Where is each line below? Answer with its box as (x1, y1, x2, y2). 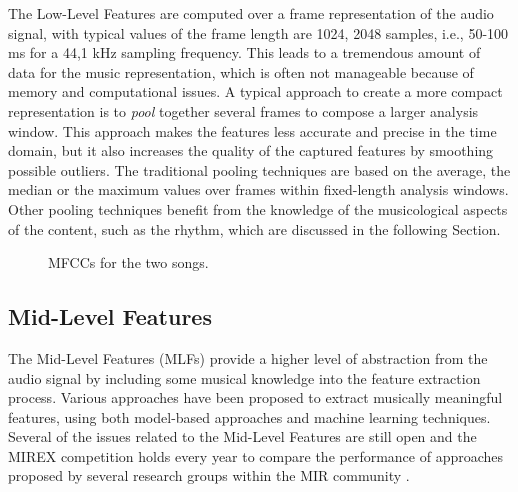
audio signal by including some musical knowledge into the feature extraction (8, 367, 481, 388)
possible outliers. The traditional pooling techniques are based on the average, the (8, 159, 511, 180)
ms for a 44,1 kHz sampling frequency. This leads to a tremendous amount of (8, 42, 481, 63)
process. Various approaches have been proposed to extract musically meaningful (8, 387, 503, 408)
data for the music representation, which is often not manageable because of (8, 61, 474, 82)
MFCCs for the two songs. (48, 252, 209, 273)
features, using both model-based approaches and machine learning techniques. (8, 406, 491, 427)
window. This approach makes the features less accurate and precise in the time (8, 120, 497, 141)
